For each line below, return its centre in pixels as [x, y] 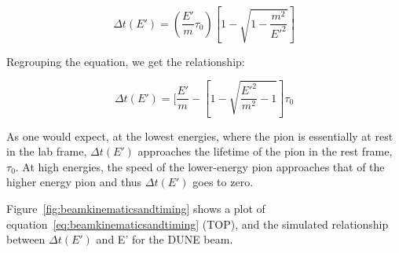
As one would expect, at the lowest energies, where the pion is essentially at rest [200, 136]
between [26, 239]
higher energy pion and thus [74, 182]
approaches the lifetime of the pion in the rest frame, [265, 151]
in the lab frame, [47, 151]
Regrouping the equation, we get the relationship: [126, 61]
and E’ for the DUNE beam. [165, 239]
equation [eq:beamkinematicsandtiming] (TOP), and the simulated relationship [198, 224]
